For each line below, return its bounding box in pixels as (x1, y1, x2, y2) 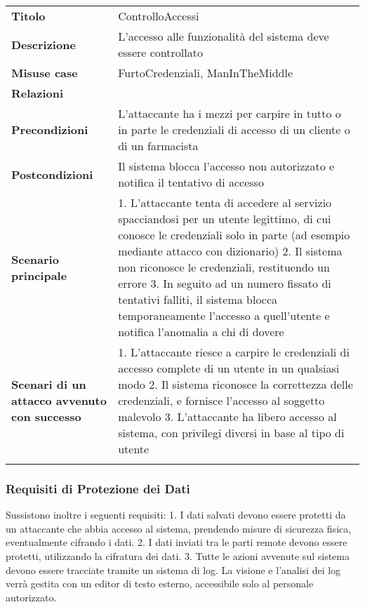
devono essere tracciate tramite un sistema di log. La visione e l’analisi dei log (6, 562, 341, 577)
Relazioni (11, 85, 64, 101)
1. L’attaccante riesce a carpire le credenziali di (118, 344, 350, 360)
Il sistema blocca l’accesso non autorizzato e (118, 158, 335, 174)
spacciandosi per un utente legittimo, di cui (118, 211, 331, 227)
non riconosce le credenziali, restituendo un (118, 259, 330, 275)
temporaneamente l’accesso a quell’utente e (118, 307, 330, 323)
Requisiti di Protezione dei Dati (6, 479, 190, 497)
